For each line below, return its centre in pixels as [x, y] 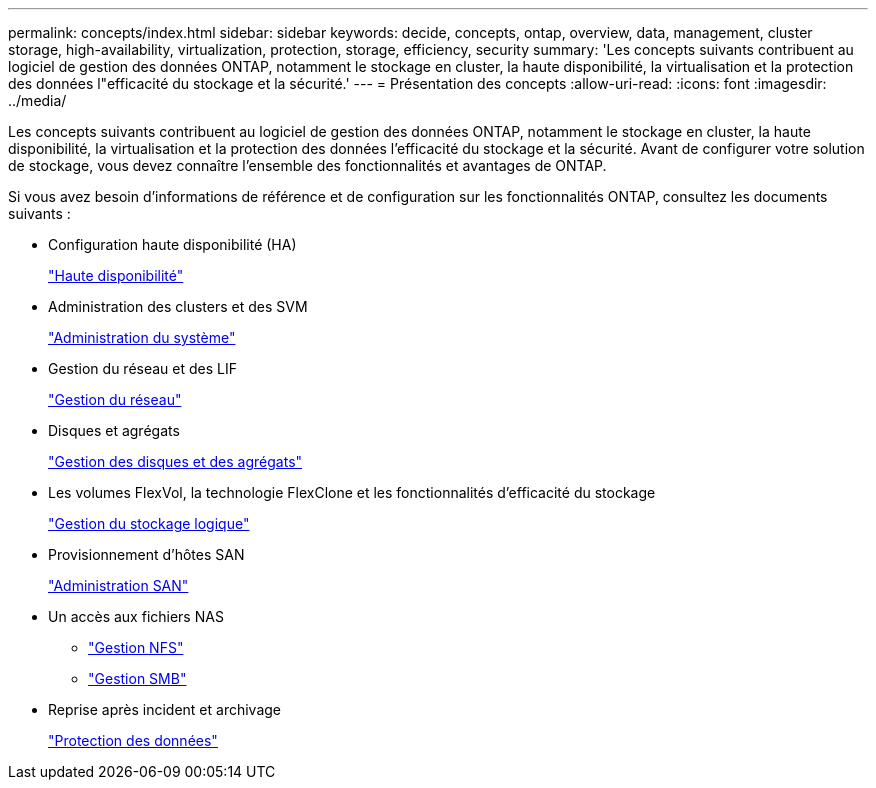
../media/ [37, 100]
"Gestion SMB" [137, 678]
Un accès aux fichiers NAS [136, 616]
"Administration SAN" [118, 585]
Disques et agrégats [114, 430]
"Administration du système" [142, 337]
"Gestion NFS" [136, 647]
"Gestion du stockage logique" [149, 523]
